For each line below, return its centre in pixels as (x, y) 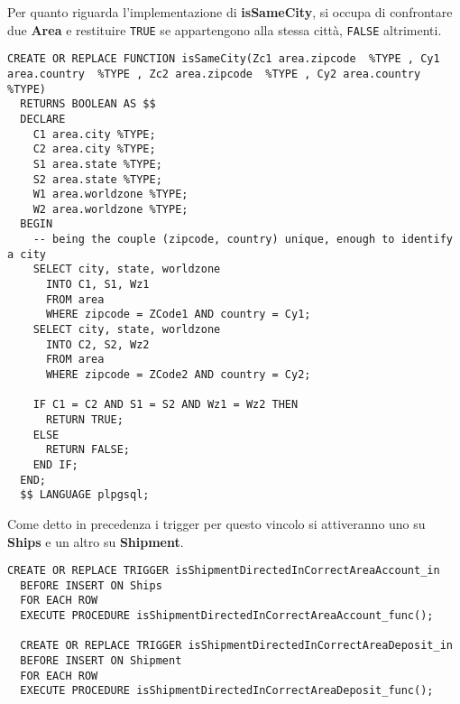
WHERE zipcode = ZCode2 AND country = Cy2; (178, 375)
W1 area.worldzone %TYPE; (110, 195)
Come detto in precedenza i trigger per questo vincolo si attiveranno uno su (216, 523)
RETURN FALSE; (88, 450)
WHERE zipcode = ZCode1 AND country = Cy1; (178, 315)
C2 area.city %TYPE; (94, 149)
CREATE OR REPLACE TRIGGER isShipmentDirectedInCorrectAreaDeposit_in (236, 646)
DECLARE (43, 119)
